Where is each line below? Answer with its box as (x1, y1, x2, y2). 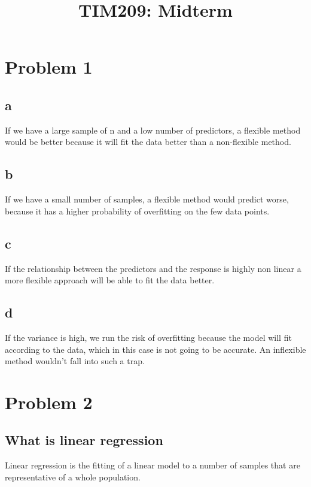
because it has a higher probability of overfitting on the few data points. (5, 204, 270, 217)
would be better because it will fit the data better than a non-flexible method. (5, 135, 291, 148)
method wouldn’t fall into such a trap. (5, 355, 145, 367)
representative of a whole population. (5, 470, 141, 483)
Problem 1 (5, 55, 93, 79)
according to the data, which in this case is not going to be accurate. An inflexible (5, 343, 306, 355)
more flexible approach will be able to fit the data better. (5, 274, 215, 286)
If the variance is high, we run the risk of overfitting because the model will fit (5, 331, 292, 343)
